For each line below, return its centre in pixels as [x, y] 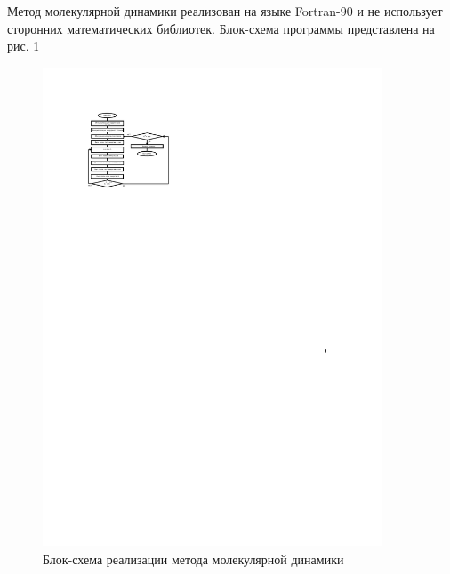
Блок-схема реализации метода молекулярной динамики [193, 559]
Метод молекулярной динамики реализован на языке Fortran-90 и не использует [225, 11]
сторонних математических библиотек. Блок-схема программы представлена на [221, 28]
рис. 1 [24, 46]
